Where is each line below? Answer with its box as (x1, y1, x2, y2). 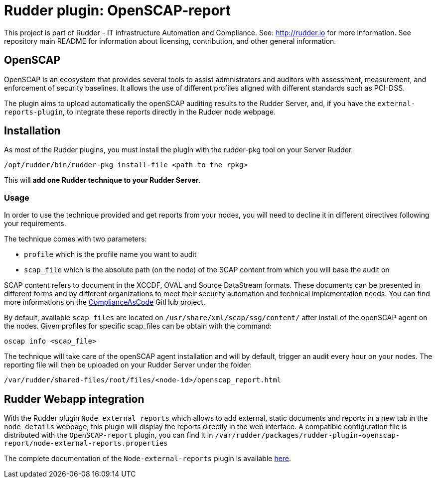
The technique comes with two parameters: (4, 235, 147, 243)
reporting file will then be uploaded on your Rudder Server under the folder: (4, 361, 252, 369)
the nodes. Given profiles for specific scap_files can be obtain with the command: (4, 322, 272, 331)
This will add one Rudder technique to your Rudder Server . (4, 176, 201, 185)
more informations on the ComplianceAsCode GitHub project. (4, 298, 205, 307)
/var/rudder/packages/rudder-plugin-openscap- (215, 431, 400, 440)
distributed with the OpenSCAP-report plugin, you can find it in (4, 431, 213, 440)
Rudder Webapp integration (4, 392, 145, 405)
